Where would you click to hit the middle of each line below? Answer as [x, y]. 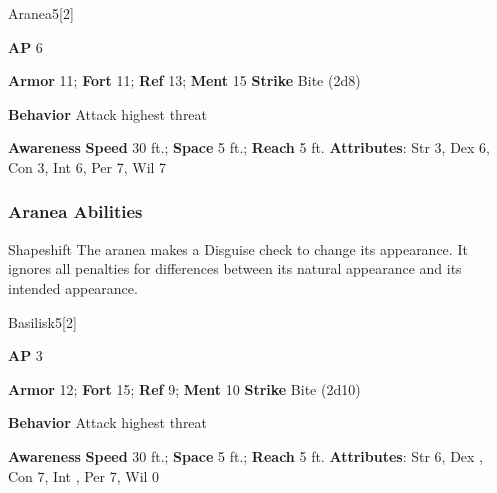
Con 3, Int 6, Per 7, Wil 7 [87, 166]
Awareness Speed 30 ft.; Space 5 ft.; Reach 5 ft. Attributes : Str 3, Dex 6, [249, 147]
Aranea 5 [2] [41, 13]
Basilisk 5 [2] [42, 321]
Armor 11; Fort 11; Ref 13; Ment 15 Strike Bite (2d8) [184, 80]
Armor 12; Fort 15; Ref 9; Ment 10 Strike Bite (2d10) [184, 388]
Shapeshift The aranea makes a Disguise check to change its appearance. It [238, 248]
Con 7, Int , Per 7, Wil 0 [84, 475]
